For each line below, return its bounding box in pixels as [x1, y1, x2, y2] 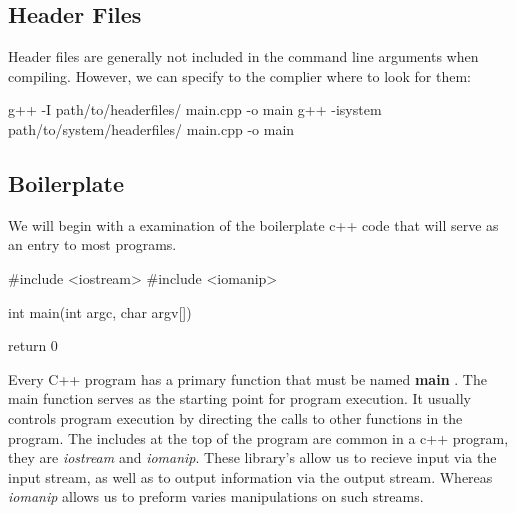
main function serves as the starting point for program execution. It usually [8, 388, 471, 409]
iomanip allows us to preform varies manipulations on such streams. [8, 486, 424, 507]
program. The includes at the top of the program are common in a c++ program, [8, 427, 509, 448]
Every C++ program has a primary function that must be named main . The [8, 368, 487, 389]
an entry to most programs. [8, 234, 177, 255]
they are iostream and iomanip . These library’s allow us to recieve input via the [8, 447, 497, 468]
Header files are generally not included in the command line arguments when [8, 46, 479, 67]
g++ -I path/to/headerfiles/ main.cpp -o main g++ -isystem [8, 99, 382, 120]
